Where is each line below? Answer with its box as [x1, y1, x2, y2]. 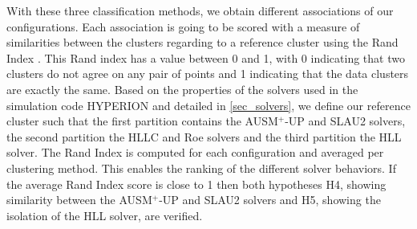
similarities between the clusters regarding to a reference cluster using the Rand [6, 34, 399, 51]
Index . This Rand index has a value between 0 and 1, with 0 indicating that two [6, 49, 405, 66]
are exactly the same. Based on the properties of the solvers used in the [6, 80, 358, 97]
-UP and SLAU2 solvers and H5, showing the [159, 191, 381, 208]
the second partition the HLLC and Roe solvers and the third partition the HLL [6, 128, 402, 145]
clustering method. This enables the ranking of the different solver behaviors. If [6, 159, 396, 176]
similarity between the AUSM [6, 191, 152, 208]
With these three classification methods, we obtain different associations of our [6, 2, 394, 18]
